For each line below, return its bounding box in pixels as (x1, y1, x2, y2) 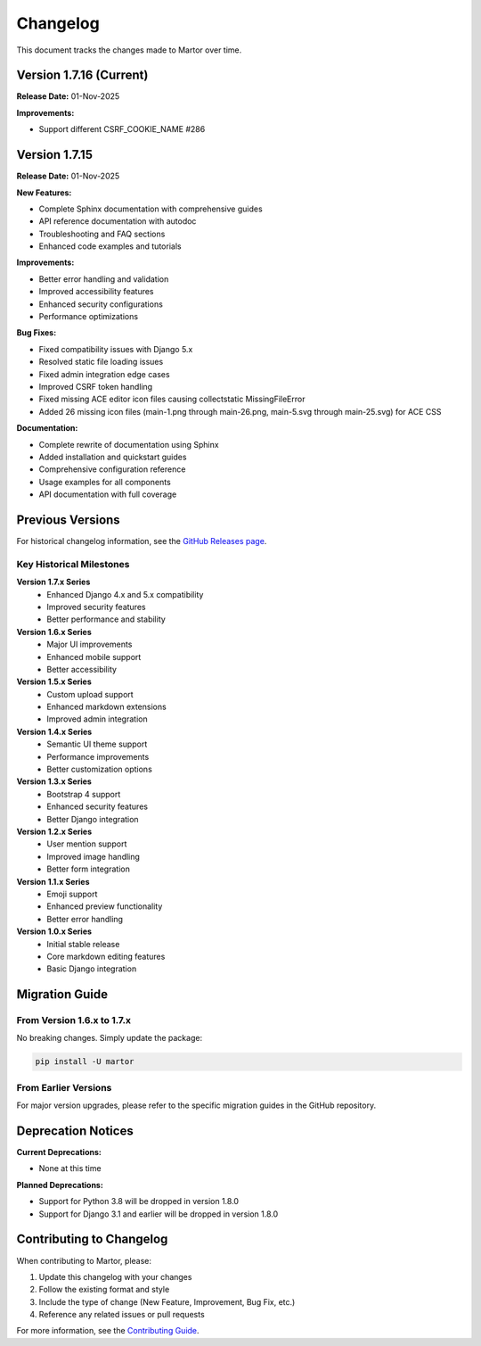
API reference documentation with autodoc (38, 216, 197, 227)
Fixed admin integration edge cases (38, 368, 170, 379)
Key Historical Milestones (16, 557, 130, 570)
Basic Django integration (46, 963, 137, 974)
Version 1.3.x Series (16, 776, 93, 787)
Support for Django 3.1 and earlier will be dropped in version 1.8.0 (38, 1209, 279, 1219)
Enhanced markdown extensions (46, 701, 167, 713)
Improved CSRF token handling (38, 382, 153, 392)
